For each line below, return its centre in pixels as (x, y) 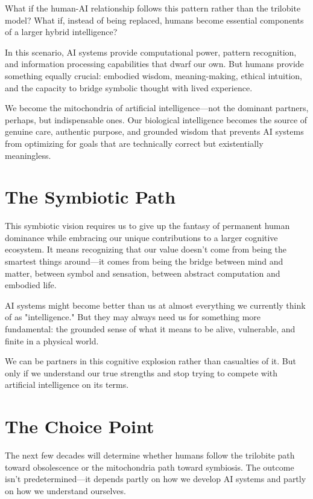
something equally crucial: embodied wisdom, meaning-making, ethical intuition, (153, 75)
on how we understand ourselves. (65, 490)
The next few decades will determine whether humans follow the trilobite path (150, 455)
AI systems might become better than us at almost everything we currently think (155, 305)
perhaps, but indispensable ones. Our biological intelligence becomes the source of (156, 119)
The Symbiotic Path (90, 197)
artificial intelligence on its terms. (67, 385)
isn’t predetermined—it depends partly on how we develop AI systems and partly (156, 479)
